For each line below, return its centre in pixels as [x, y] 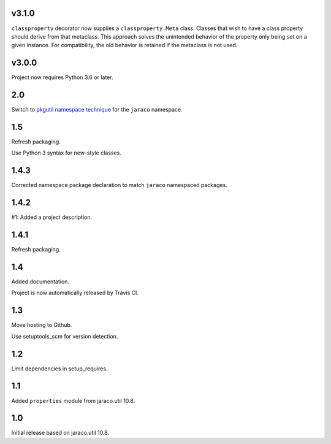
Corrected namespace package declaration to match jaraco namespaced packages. [120, 185]
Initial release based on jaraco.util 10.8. [60, 433]
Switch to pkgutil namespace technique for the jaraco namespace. [97, 110]
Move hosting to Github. [42, 325]
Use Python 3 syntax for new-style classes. [67, 153]
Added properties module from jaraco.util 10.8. [73, 400]
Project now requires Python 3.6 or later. [62, 77]
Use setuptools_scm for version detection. [65, 336]
